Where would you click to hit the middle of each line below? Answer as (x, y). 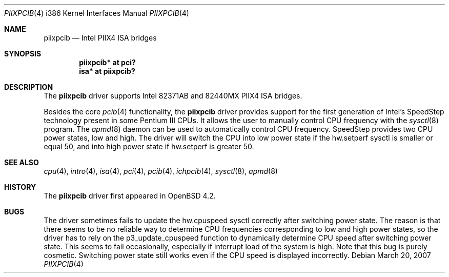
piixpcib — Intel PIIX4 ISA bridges (100, 38)
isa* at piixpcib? (107, 71)
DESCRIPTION (29, 87)
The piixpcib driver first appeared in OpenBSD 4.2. (130, 196)
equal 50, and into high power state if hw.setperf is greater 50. (149, 146)
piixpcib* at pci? (107, 62)
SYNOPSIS (23, 54)
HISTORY (20, 187)
